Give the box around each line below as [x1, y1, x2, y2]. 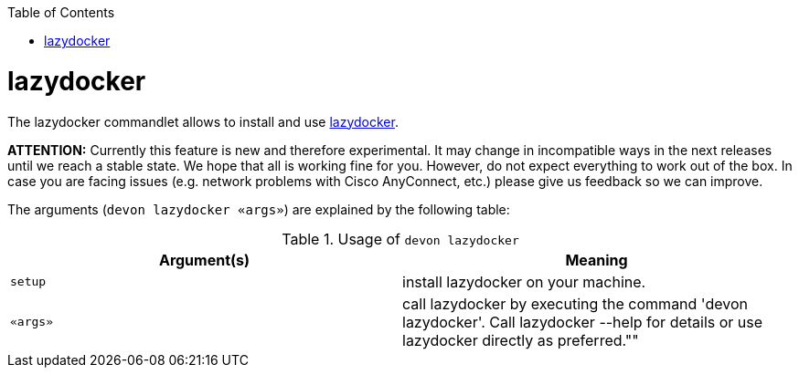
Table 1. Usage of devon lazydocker [282, 229, 519, 248]
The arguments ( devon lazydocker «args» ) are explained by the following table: [7, 201, 510, 217]
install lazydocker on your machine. [402, 272, 646, 291]
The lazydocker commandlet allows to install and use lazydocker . [7, 113, 399, 130]
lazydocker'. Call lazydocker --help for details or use [402, 312, 763, 331]
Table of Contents [7, 5, 115, 20]
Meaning [565, 250, 628, 269]
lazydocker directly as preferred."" [402, 330, 639, 349]
